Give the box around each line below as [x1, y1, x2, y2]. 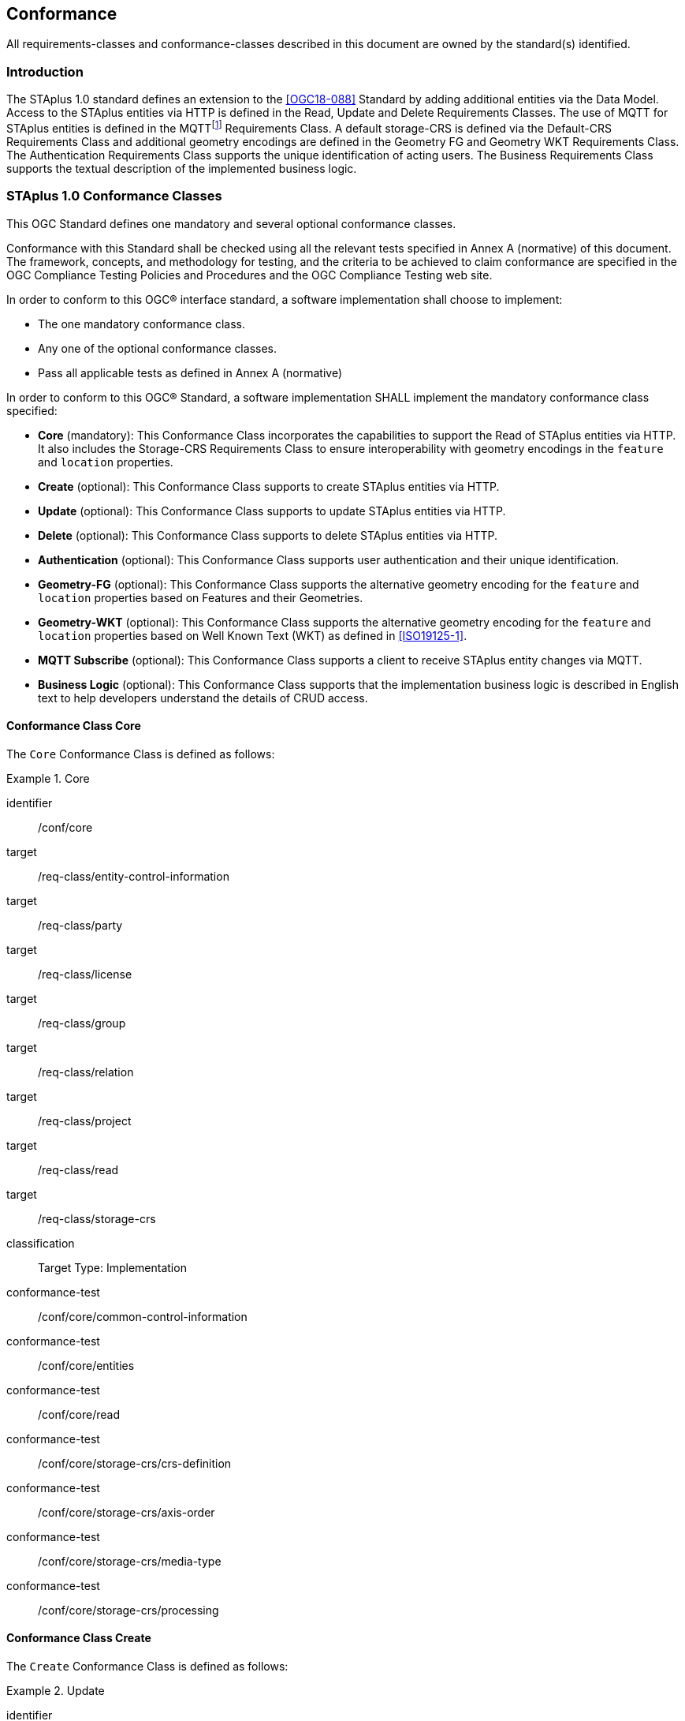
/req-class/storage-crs [38, 1211, 156, 1225]
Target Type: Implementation [38, 1260, 187, 1274]
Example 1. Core [6, 771, 90, 785]
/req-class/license [38, 967, 132, 981]
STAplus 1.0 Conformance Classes [6, 188, 222, 204]
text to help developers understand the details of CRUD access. [38, 690, 368, 705]
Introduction [6, 63, 84, 80]
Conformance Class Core [6, 719, 141, 733]
